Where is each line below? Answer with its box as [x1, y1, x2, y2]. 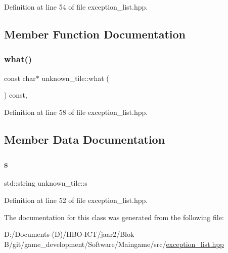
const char [4, 72, 36, 83]
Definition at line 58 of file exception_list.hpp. [4, 106, 148, 117]
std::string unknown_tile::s [4, 178, 87, 188]
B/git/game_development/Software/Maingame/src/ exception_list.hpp [4, 238, 224, 249]
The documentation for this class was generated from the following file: [4, 212, 224, 222]
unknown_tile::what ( [41, 72, 109, 83]
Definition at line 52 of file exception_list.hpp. [4, 194, 148, 205]
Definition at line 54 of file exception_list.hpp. [4, 2, 148, 12]
